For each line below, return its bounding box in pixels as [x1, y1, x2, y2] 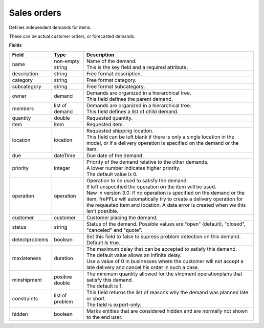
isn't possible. [86, 208, 119, 215]
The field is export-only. [86, 301, 142, 308]
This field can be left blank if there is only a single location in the [86, 133, 235, 140]
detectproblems [12, 236, 49, 243]
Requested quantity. [86, 114, 133, 121]
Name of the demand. [86, 58, 137, 65]
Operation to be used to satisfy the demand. [86, 177, 188, 184]
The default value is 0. [86, 171, 138, 177]
